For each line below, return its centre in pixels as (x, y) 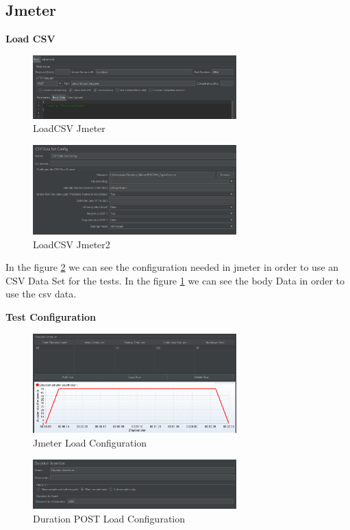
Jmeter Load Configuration (90, 442)
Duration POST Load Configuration (109, 518)
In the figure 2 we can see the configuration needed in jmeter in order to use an (172, 267)
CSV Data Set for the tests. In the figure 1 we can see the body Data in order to (175, 280)
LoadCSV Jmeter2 (72, 244)
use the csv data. (41, 294)
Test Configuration (51, 316)
